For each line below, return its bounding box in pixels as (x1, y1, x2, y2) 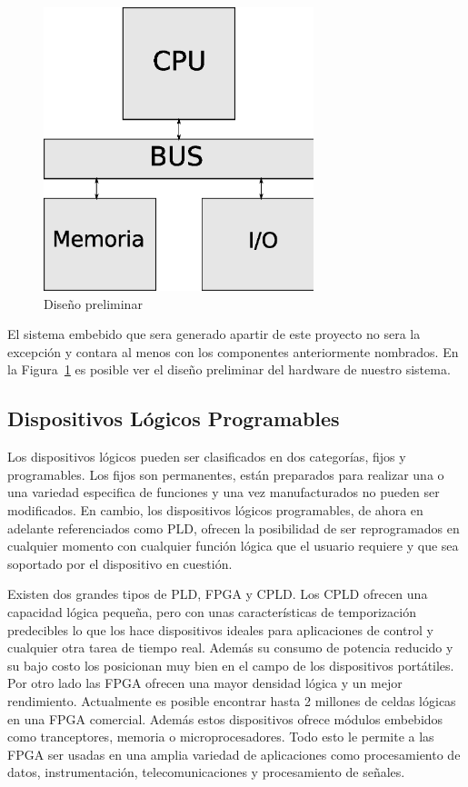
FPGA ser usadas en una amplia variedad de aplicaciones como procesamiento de (7, 744, 461, 763)
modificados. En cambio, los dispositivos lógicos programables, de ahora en (7, 501, 423, 520)
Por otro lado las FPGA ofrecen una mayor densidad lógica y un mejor (7, 673, 403, 692)
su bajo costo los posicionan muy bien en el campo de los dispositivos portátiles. (7, 655, 454, 674)
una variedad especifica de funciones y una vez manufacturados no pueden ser (7, 483, 440, 502)
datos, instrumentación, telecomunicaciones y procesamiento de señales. (7, 762, 405, 782)
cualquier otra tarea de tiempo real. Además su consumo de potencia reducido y (7, 638, 453, 657)
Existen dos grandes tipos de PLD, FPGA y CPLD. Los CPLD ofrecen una (7, 584, 428, 603)
